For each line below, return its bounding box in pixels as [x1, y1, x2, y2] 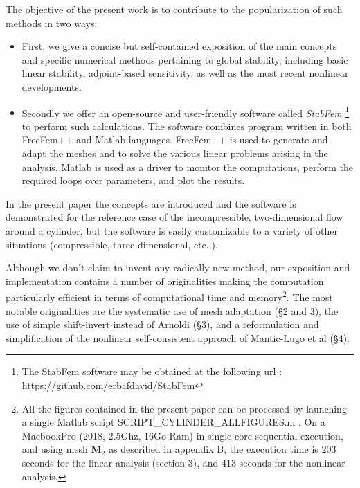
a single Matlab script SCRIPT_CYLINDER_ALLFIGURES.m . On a [21, 415, 325, 429]
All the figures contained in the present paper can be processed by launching [21, 401, 347, 415]
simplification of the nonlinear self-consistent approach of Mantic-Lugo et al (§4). [6, 330, 350, 345]
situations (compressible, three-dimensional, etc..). [6, 237, 218, 251]
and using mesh [21, 442, 88, 456]
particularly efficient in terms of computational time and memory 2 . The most [6, 288, 333, 304]
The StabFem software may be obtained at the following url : [21, 364, 282, 379]
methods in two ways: [6, 15, 98, 30]
